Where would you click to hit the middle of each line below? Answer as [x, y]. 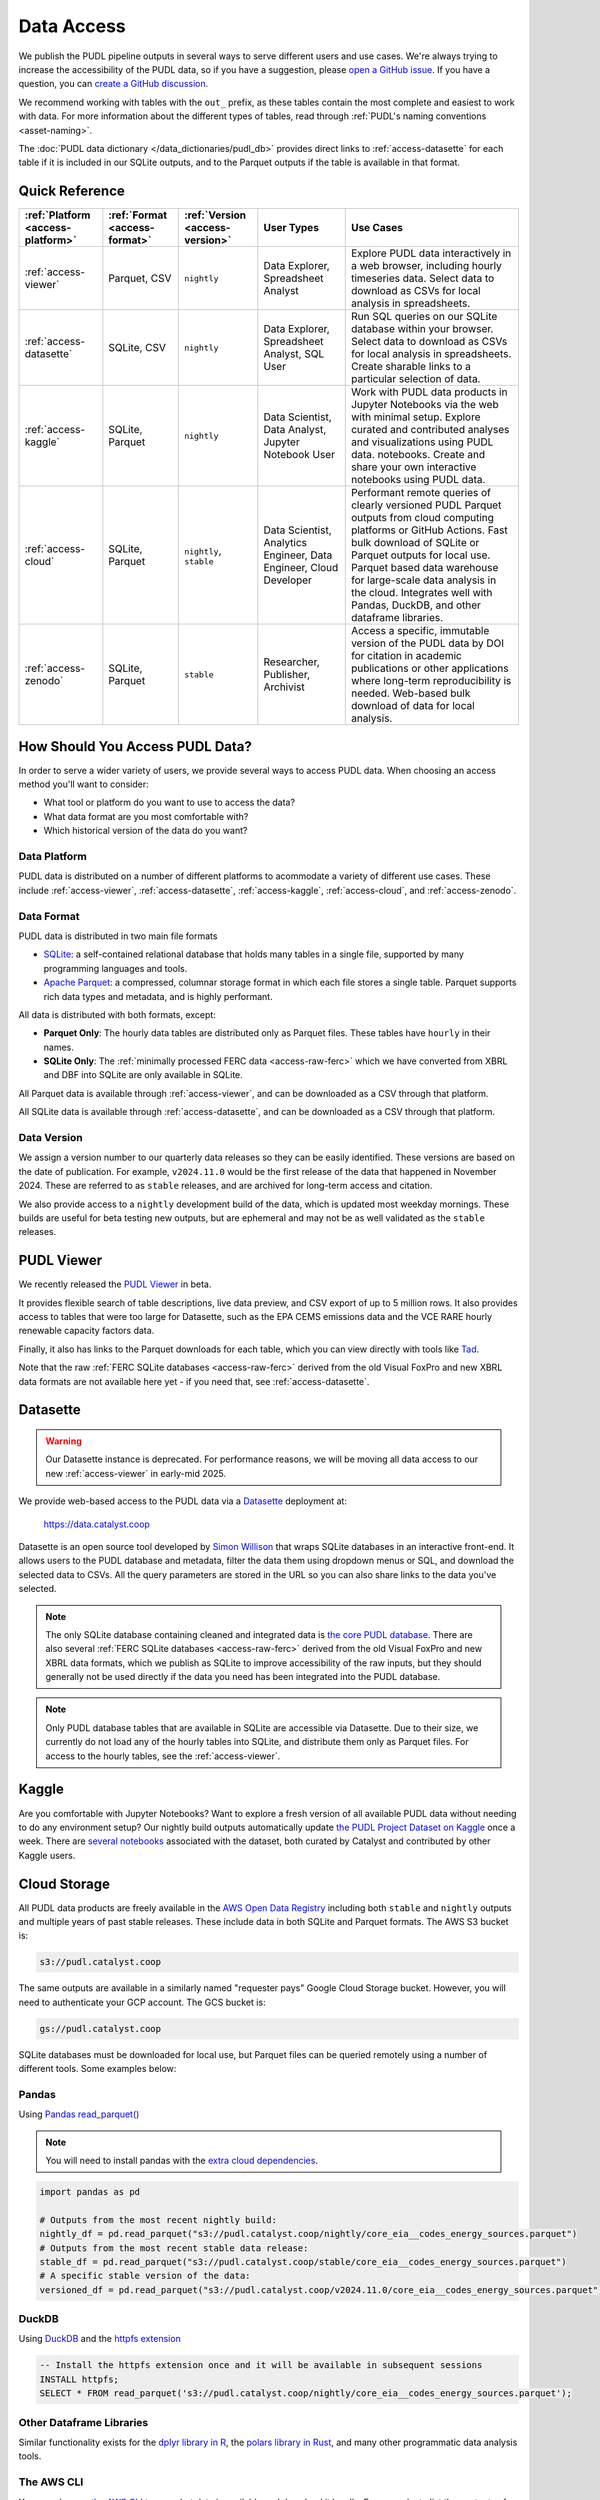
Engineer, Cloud [301, 568]
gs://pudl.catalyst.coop [100, 2028]
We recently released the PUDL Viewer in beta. [115, 1284]
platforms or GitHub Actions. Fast [429, 530]
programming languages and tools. [115, 968]
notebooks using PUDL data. [418, 480]
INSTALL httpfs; [79, 2379]
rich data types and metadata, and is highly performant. [158, 996]
